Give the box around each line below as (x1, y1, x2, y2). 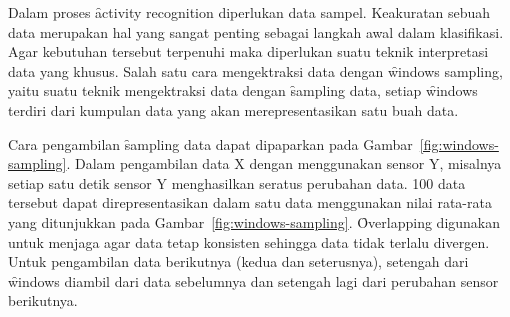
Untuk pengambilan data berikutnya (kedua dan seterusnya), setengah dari (8, 251, 469, 272)
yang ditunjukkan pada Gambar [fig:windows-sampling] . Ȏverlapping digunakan (8, 211, 501, 232)
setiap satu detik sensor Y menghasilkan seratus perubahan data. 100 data (8, 172, 466, 193)
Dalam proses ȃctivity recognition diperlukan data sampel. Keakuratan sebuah (8, 2, 491, 22)
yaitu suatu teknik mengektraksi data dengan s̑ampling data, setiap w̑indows (8, 80, 478, 101)
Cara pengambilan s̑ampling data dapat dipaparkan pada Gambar (8, 133, 413, 154)
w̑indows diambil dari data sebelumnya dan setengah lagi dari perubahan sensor (8, 270, 499, 291)
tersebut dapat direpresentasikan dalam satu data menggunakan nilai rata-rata (8, 192, 492, 213)
